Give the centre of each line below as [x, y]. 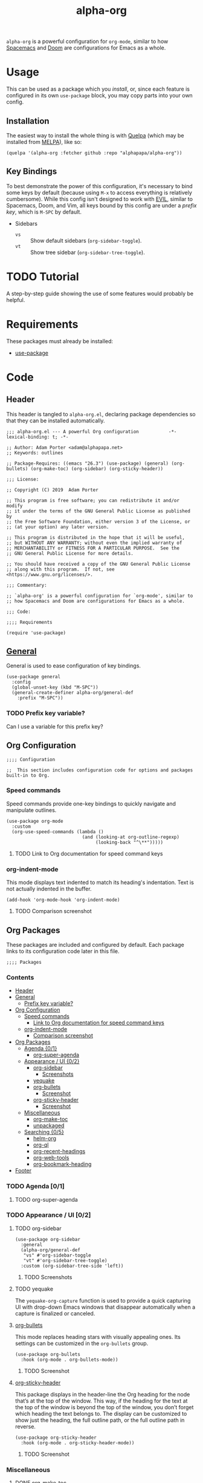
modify [14, 506]
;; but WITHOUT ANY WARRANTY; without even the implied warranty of [94, 543]
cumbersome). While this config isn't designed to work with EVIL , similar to [100, 199]
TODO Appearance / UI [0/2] [49, 1215]
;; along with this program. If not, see [60, 569]
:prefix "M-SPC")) [40, 698]
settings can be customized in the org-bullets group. [82, 1343]
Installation [28, 121]
